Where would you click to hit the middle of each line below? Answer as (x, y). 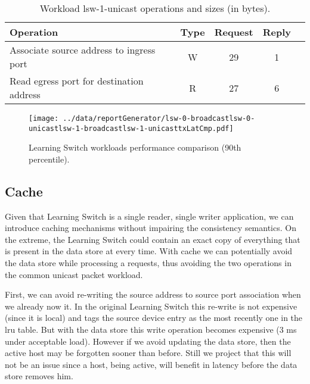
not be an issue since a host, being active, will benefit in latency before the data (151, 364)
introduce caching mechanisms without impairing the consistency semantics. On (151, 228)
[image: (44, 118)
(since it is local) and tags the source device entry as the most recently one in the (154, 318)
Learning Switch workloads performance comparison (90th (135, 147)
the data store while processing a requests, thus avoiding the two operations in (148, 263)
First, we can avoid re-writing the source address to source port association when (153, 294)
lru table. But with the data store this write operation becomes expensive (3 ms (151, 330)
